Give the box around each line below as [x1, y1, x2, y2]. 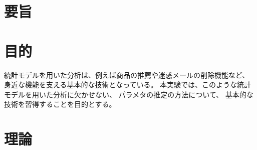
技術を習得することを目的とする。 [4, 99, 116, 109]
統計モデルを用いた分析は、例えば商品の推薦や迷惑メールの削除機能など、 [4, 69, 249, 80]
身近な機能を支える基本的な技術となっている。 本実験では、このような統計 [4, 79, 251, 90]
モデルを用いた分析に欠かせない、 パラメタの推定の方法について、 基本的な [4, 89, 253, 99]
